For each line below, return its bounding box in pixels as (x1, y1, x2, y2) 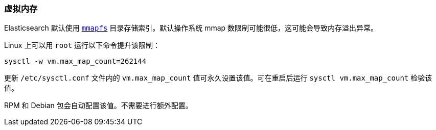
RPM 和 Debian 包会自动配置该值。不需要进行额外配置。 (4, 101, 193, 110)
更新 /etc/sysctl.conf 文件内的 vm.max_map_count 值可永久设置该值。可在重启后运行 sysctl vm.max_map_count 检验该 (4, 73, 432, 83)
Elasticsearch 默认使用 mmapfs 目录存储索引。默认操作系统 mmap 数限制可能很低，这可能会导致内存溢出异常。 (4, 23, 378, 33)
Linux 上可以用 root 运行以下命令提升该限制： (4, 41, 160, 50)
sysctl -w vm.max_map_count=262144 (4, 57, 147, 66)
